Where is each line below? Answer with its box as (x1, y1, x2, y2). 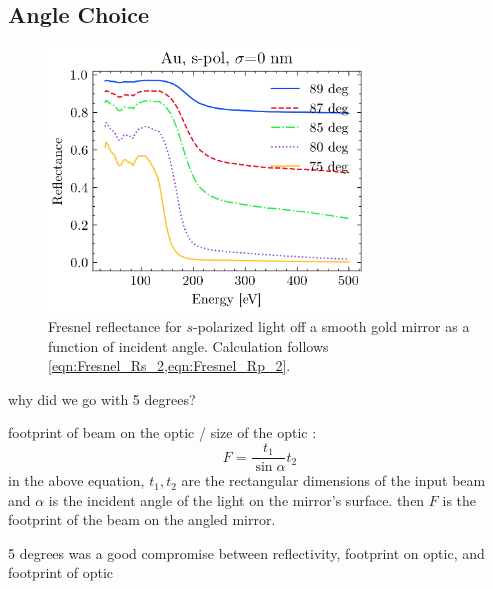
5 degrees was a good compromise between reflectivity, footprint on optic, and (8, 542, 485, 563)
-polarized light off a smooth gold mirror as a (193, 316, 470, 337)
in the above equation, (8, 470, 145, 491)
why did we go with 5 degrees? (8, 388, 196, 409)
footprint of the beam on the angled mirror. (8, 509, 276, 530)
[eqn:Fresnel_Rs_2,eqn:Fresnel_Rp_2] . (48, 355, 291, 376)
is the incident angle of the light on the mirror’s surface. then (48, 489, 425, 510)
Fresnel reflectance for (48, 316, 182, 337)
